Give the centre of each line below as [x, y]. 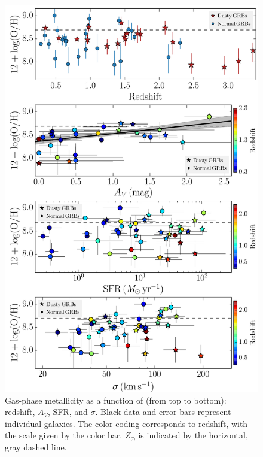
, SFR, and [68, 412]
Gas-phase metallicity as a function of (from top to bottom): [116, 400]
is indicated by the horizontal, [193, 435]
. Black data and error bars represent [163, 412]
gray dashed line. [36, 447]
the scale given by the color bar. [64, 435]
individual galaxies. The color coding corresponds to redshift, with [126, 423]
